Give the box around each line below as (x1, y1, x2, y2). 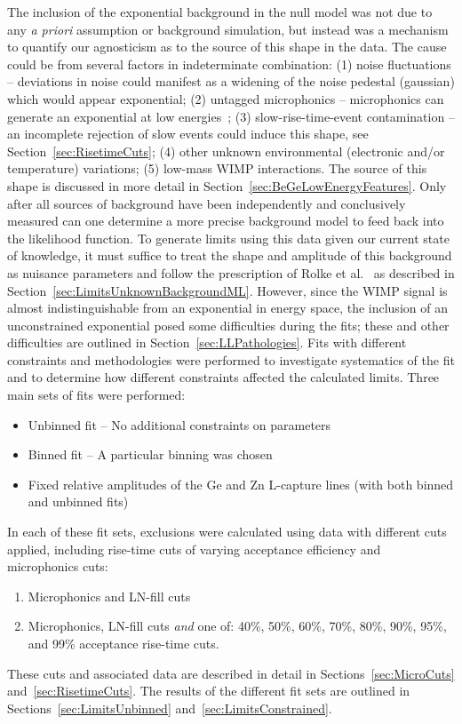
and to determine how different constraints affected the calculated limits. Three (7, 368, 440, 386)
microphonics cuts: (7, 557, 108, 576)
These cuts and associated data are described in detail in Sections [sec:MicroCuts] (7, 664, 455, 682)
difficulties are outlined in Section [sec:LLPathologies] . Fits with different (7, 333, 407, 352)
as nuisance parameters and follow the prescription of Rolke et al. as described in (7, 263, 455, 282)
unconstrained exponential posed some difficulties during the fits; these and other (7, 315, 450, 334)
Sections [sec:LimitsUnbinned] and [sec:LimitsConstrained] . (7, 698, 332, 717)
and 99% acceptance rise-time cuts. (28, 634, 219, 652)
